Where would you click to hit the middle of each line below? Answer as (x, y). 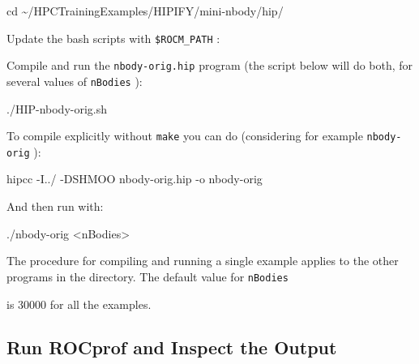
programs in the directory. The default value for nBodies (148, 276)
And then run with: (55, 206)
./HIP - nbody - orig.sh (57, 108)
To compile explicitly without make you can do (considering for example (185, 136)
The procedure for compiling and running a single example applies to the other (203, 261)
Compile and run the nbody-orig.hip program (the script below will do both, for (210, 65)
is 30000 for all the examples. (79, 304)
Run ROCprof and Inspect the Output (172, 347)
